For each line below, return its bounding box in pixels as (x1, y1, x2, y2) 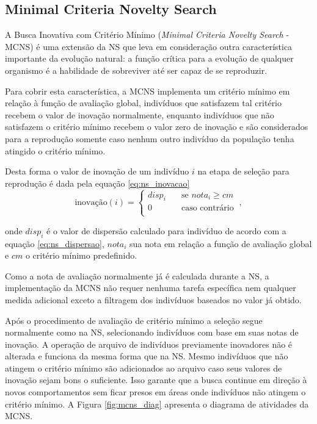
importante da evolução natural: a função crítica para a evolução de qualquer (5, 52, 294, 65)
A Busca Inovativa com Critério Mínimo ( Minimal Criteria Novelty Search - (5, 28, 290, 41)
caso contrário (181, 204, 234, 213)
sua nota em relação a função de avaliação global (129, 237, 312, 250)
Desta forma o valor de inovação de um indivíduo (5, 165, 189, 178)
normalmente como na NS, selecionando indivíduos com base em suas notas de (5, 326, 299, 339)
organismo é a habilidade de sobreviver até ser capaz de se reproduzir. (5, 63, 268, 76)
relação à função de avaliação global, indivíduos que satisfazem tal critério (5, 96, 282, 109)
